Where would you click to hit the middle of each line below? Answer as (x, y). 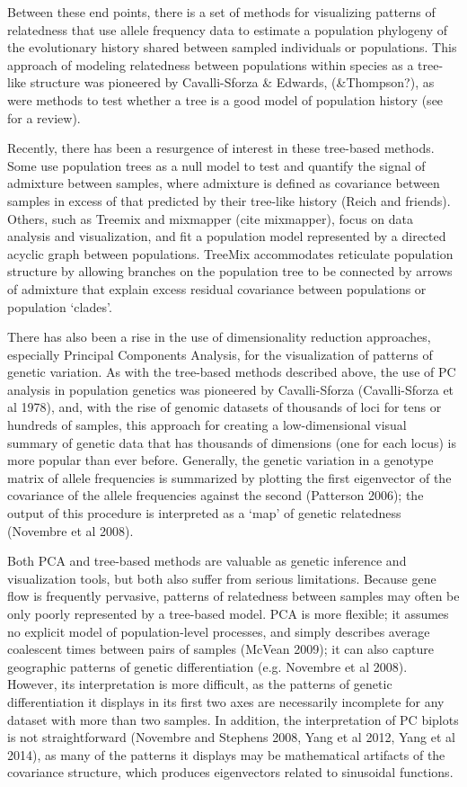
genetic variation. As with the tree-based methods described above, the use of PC (232, 372)
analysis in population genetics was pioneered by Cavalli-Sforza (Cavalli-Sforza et (231, 389)
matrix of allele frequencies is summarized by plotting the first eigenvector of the (229, 477)
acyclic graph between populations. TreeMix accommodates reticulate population (230, 253)
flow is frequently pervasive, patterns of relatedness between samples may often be (233, 596)
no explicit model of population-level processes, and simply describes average (219, 631)
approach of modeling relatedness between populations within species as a (211, 64)
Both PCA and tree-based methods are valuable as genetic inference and (207, 561)
